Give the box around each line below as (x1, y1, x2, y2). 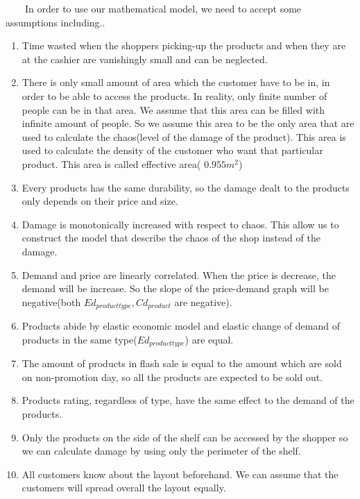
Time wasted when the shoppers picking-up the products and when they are (22, 38, 346, 53)
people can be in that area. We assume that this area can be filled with (22, 102, 325, 117)
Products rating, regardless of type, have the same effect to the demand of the (22, 393, 354, 407)
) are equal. (185, 332, 234, 346)
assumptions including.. (6, 15, 105, 29)
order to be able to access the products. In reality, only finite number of (22, 88, 327, 103)
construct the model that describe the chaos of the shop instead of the (22, 230, 320, 245)
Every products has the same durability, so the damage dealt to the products (22, 180, 350, 194)
